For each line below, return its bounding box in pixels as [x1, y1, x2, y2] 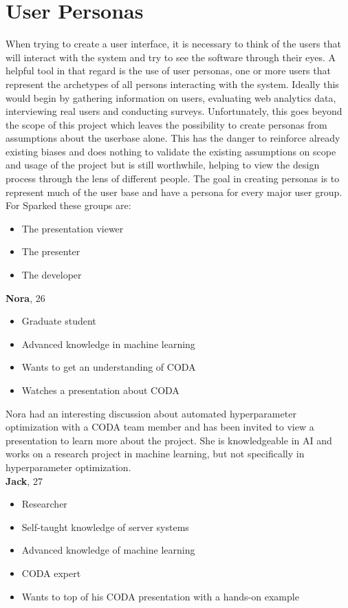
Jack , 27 [6, 473, 43, 488]
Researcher [21, 497, 67, 511]
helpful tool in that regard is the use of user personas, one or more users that [6, 63, 331, 78]
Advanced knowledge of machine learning [21, 543, 195, 557]
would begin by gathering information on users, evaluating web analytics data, [6, 90, 336, 105]
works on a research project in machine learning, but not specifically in [6, 446, 305, 461]
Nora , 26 [6, 290, 45, 305]
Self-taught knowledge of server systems [21, 519, 189, 534]
